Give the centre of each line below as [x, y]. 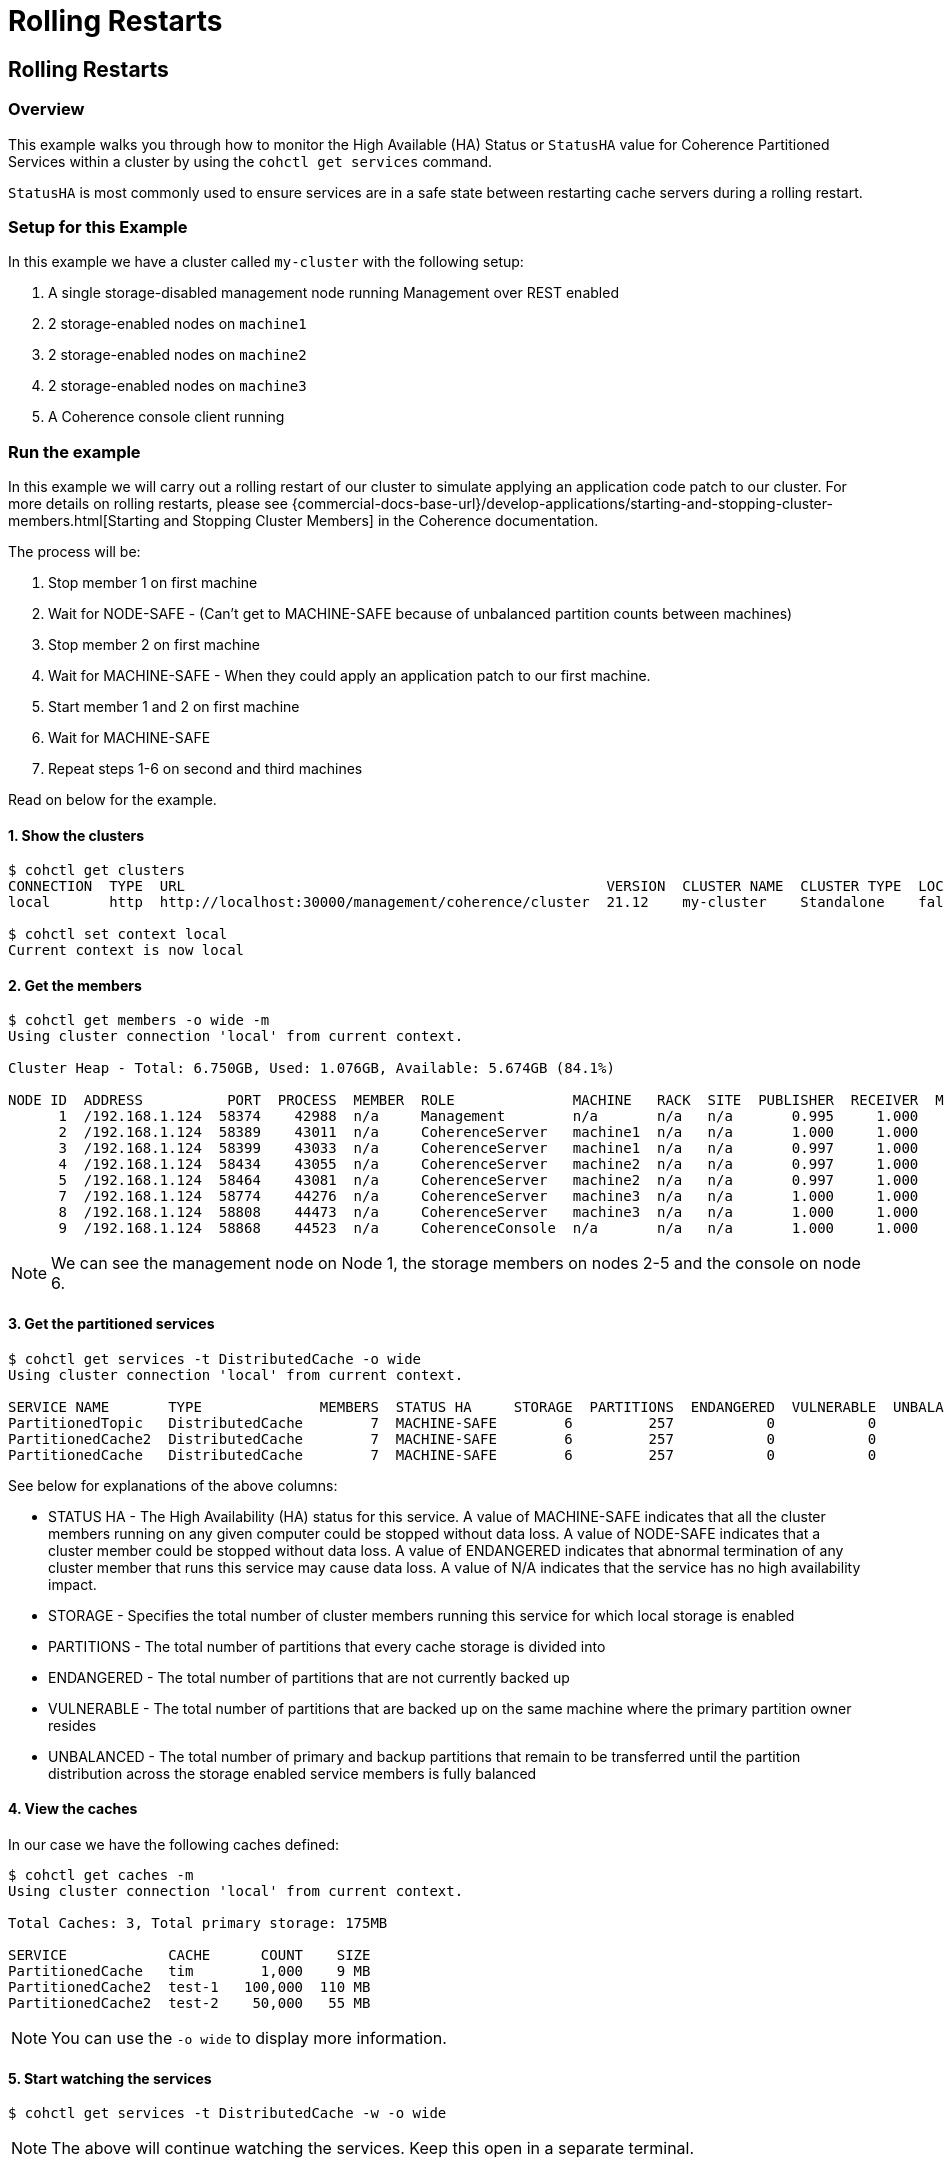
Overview [46, 109]
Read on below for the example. [112, 800]
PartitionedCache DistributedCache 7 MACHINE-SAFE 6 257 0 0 [442, 1454]
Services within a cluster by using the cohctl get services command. [250, 161]
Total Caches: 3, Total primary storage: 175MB [198, 1922]
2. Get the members [75, 985]
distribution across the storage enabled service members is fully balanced [292, 1773]
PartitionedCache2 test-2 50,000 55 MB [189, 2002]
